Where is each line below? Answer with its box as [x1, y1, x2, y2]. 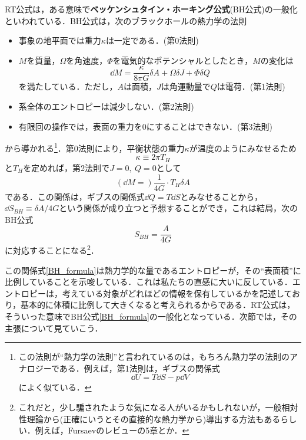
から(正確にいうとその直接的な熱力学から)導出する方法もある [43, 412, 281, 425]
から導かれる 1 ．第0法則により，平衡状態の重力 [5, 140, 185, 154]
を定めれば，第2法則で [23, 161, 110, 173]
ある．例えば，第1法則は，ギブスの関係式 [59, 362, 220, 374]
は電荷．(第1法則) [217, 80, 285, 93]
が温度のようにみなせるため [189, 142, 297, 154]
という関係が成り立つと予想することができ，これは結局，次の [59, 202, 298, 214]
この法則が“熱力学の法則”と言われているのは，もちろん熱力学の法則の [18, 350, 290, 363]
